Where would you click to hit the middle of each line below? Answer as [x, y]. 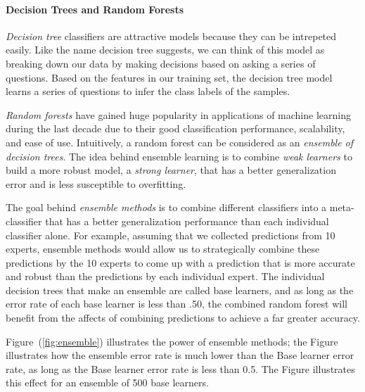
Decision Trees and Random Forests [95, 9]
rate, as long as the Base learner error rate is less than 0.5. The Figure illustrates [180, 368]
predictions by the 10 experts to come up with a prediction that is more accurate [180, 262]
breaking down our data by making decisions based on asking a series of [161, 63]
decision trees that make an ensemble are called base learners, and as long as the [180, 290]
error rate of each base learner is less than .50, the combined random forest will [177, 304]
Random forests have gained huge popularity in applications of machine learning [178, 114]
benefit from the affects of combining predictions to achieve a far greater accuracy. [183, 318]
